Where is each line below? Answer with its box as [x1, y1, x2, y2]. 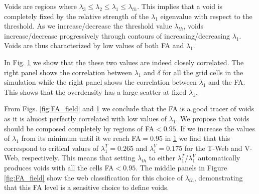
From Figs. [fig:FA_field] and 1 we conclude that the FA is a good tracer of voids [4, 103, 254, 114]
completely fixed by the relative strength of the [4, 11, 149, 21]
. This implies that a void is [137, 1, 223, 11]
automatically [198, 152, 240, 163]
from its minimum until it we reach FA [21, 133, 141, 143]
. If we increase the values [176, 123, 255, 133]
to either [149, 152, 175, 163]
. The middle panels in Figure [136, 162, 227, 172]
